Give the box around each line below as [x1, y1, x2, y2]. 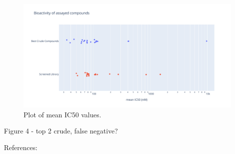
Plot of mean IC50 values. [23, 109, 101, 119]
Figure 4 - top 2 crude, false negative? [4, 126, 118, 136]
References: [4, 142, 38, 152]
